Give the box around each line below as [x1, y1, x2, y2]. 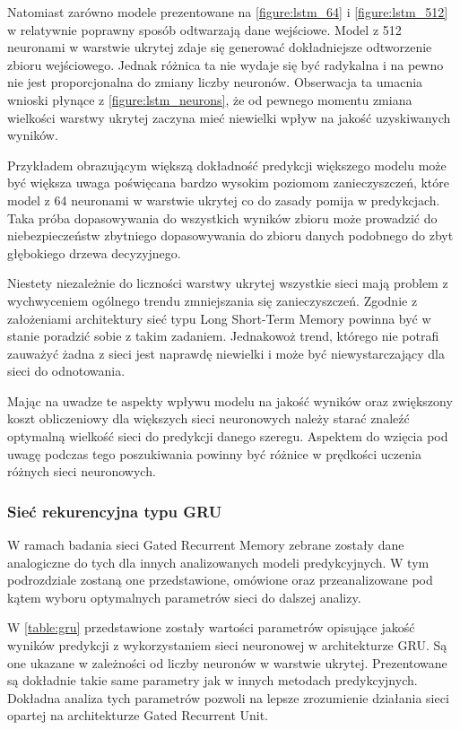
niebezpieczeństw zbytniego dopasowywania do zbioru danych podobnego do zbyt [7, 226, 454, 245]
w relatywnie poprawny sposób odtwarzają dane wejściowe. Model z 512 [7, 20, 402, 39]
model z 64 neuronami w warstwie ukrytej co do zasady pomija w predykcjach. [7, 190, 440, 209]
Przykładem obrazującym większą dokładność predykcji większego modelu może [7, 155, 447, 174]
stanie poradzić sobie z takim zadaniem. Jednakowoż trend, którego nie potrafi [7, 326, 439, 345]
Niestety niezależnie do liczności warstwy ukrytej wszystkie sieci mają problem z [7, 274, 448, 292]
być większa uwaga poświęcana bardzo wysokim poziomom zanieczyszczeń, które [7, 173, 450, 192]
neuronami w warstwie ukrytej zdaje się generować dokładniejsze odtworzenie [7, 38, 432, 56]
